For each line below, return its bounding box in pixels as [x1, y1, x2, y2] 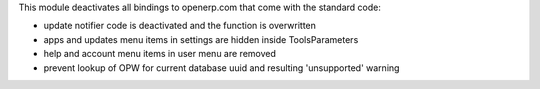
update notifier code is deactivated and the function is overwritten [43, 20, 317, 32]
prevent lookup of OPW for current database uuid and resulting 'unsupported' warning [43, 61, 400, 74]
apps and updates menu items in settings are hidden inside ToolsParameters [43, 33, 359, 45]
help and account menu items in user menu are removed [43, 48, 277, 60]
